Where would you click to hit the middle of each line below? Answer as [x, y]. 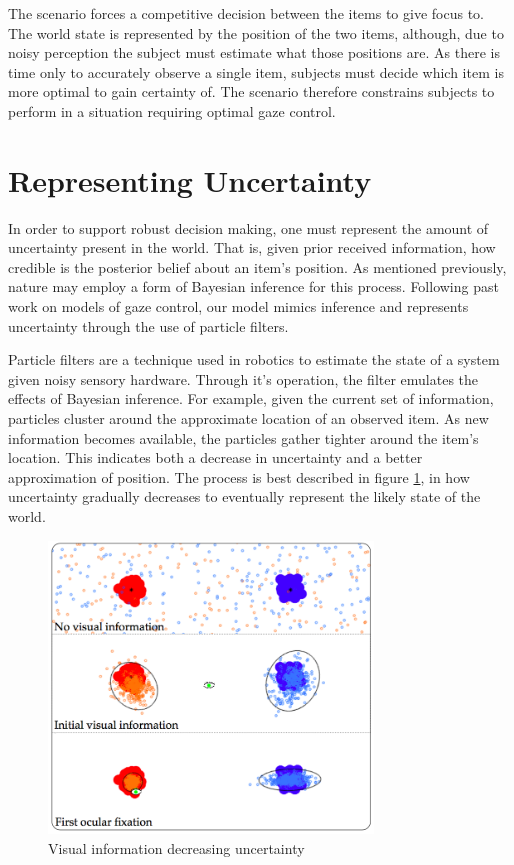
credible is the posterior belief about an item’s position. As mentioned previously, [257, 266]
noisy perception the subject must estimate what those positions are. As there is [254, 52]
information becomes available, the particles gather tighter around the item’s [243, 437]
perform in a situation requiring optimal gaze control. [172, 110]
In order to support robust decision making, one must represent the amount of [248, 227]
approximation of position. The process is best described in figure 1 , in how [239, 476]
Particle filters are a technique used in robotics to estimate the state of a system [254, 359]
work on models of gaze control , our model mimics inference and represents [238, 306]
